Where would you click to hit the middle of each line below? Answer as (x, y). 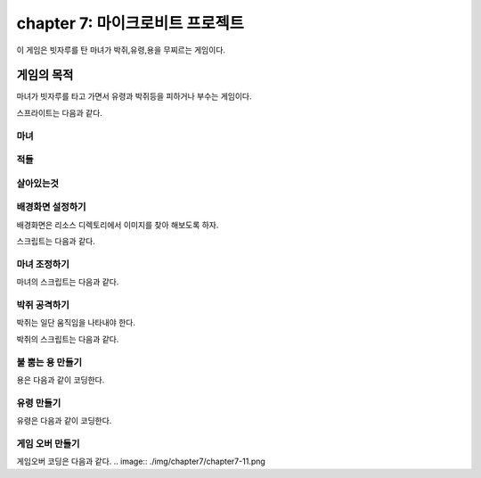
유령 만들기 (39, 403)
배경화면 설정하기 (51, 207)
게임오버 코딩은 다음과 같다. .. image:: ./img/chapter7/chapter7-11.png (141, 462)
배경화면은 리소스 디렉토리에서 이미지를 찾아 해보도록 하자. (118, 225)
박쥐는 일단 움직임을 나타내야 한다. (76, 323)
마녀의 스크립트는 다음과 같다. (68, 282)
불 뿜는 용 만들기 (49, 362)
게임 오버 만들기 (48, 443)
